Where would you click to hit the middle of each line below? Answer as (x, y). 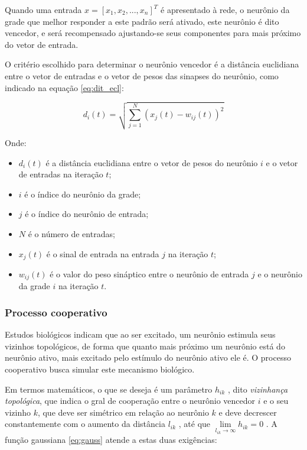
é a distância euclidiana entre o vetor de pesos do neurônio (152, 162)
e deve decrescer (248, 412)
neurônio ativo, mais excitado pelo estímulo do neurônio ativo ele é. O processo (148, 357)
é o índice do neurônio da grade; (83, 194)
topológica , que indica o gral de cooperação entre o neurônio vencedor (130, 401)
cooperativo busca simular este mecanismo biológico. (100, 369)
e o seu (276, 401)
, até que (195, 424)
